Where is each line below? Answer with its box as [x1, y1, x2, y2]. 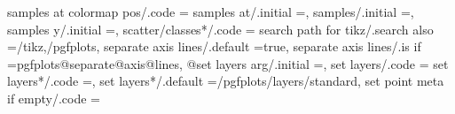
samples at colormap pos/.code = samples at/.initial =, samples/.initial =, [7, 3, 414, 20]
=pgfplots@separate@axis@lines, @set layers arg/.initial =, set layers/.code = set [7, 54, 449, 72]
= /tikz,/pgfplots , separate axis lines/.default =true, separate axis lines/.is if [7, 37, 421, 56]
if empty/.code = [7, 88, 100, 107]
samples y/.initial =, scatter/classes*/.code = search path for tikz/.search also [7, 19, 434, 38]
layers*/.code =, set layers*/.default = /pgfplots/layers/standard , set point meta [7, 72, 444, 90]
